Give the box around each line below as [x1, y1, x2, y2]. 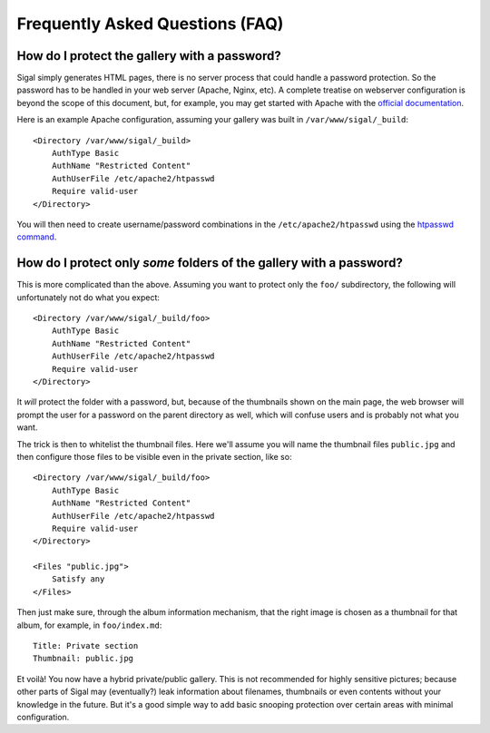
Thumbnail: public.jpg [33, 653, 134, 664]
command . [16, 231, 57, 242]
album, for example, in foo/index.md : [16, 620, 162, 630]
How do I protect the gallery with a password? [16, 48, 281, 64]
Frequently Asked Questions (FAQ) [16, 14, 284, 34]
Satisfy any [51, 574, 105, 584]
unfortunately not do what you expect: [16, 291, 161, 303]
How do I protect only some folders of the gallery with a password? [16, 255, 403, 271]
